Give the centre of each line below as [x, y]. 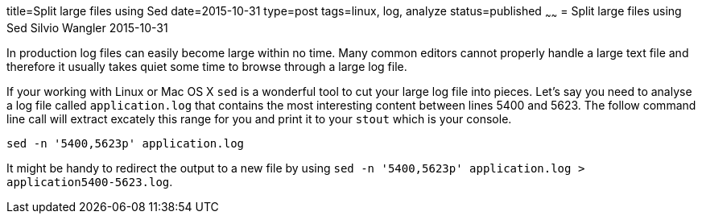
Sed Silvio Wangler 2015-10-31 [87, 27]
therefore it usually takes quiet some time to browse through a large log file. [207, 66]
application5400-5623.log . [90, 181]
